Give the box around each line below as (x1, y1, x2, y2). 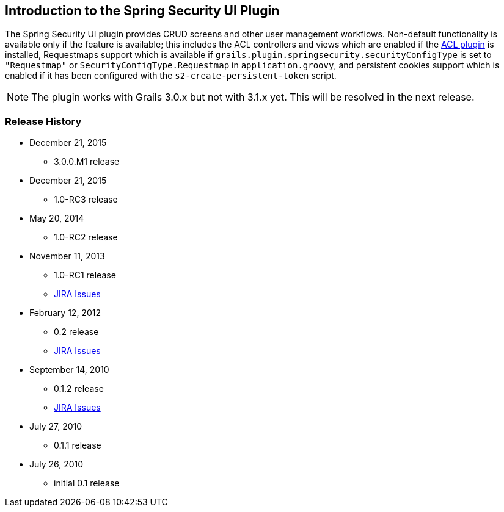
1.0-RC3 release (54, 194, 118, 205)
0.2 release (54, 326, 99, 337)
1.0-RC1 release (54, 270, 116, 281)
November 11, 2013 (29, 251, 105, 262)
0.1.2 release (54, 383, 104, 394)
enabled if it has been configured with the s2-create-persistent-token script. (5, 70, 337, 81)
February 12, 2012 (29, 308, 101, 319)
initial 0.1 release (54, 478, 120, 489)
